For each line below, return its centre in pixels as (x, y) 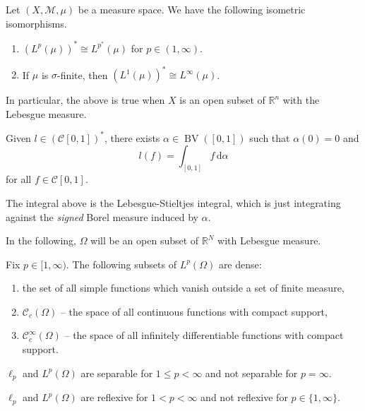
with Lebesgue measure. (269, 240)
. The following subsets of (121, 264)
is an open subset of (222, 100)
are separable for (117, 373)
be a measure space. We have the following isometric (192, 9)
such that (270, 137)
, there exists (132, 137)
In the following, (41, 240)
